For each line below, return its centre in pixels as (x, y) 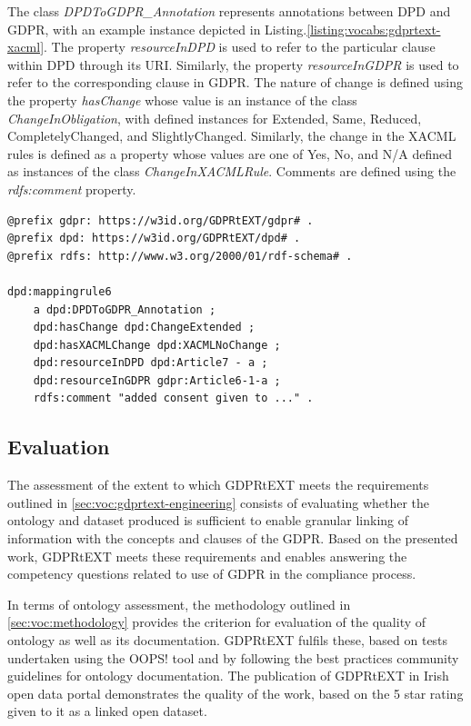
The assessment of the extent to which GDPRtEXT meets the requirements (218, 485)
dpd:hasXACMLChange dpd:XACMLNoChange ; (157, 345)
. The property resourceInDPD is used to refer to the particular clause (240, 47)
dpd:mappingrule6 (60, 291)
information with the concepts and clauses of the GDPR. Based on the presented (233, 538)
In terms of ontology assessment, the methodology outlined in (179, 604)
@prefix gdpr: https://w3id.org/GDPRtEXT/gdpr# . (160, 220)
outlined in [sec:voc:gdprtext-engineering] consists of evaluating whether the (219, 502)
